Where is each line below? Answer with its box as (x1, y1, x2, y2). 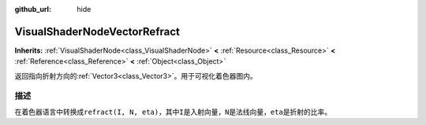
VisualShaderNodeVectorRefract (14, 24, 181, 39)
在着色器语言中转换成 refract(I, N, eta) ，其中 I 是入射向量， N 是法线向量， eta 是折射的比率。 (14, 107, 331, 116)
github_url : (14, 5, 51, 13)
